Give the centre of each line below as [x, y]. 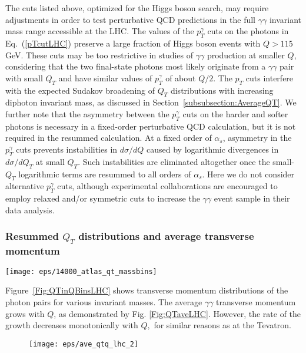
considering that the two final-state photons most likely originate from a [136, 66]
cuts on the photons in [248, 31]
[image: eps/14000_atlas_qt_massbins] [81, 271]
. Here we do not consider [248, 174]
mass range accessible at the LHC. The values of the [100, 31]
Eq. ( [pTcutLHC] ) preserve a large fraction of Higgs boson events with [133, 43]
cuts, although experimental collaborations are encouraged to [167, 186]
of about [181, 77]
